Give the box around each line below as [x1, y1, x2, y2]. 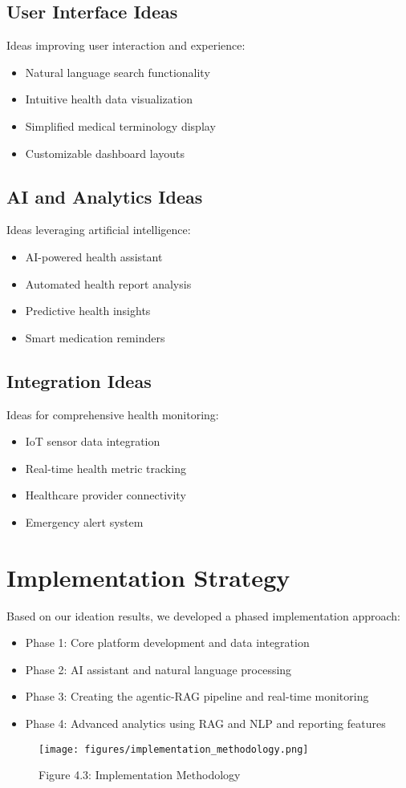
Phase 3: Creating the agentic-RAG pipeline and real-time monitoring [25, 688, 369, 705]
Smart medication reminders [25, 329, 165, 346]
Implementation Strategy [6, 560, 290, 593]
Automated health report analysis [25, 275, 192, 292]
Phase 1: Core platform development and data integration [25, 634, 310, 651]
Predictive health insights [25, 302, 151, 319]
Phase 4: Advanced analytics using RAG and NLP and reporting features [25, 715, 386, 732]
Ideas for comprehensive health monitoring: [6, 406, 219, 422]
